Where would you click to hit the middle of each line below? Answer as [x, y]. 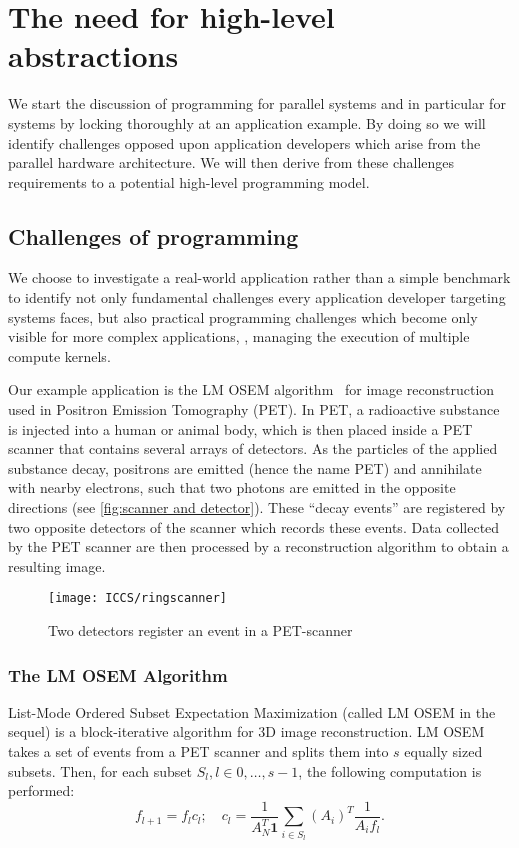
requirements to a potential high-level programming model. [189, 181]
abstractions [93, 55]
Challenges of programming [153, 235]
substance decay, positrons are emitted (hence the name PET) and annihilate [245, 467]
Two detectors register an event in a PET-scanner [200, 630]
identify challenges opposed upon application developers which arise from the [244, 142]
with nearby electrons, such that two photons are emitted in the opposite [232, 487]
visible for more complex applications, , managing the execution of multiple [239, 336]
